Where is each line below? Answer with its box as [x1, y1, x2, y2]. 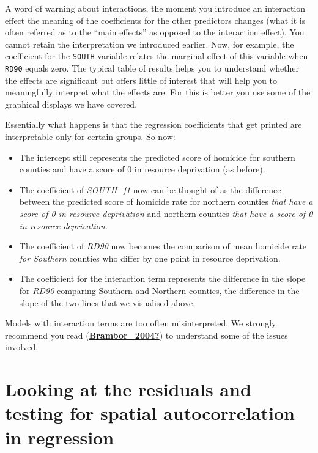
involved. [5, 341, 39, 353]
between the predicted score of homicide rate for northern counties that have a [19, 195, 313, 208]
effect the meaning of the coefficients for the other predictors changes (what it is [5, 13, 306, 26]
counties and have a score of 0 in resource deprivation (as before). [19, 163, 265, 175]
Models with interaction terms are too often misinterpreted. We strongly [5, 317, 276, 330]
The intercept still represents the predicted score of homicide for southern [19, 150, 295, 163]
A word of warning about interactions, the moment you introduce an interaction [5, 2, 306, 14]
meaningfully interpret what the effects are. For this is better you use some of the [5, 86, 311, 98]
